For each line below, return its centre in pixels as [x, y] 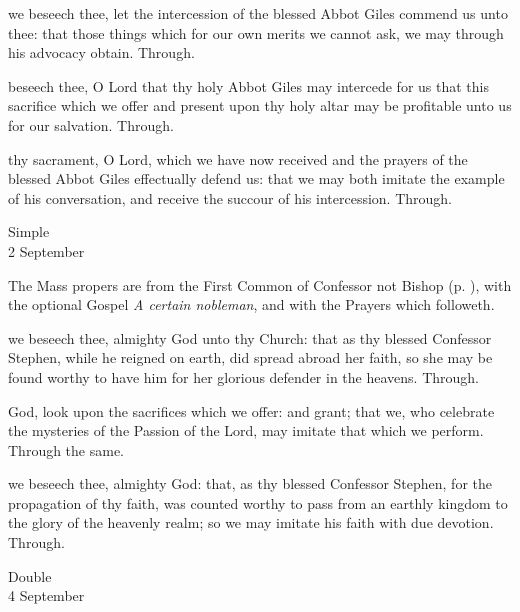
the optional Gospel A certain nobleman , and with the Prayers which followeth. [251, 304]
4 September [46, 595]
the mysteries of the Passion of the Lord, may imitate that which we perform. [246, 430]
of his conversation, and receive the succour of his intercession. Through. [230, 197]
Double [30, 575]
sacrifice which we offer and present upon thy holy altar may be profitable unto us [260, 105]
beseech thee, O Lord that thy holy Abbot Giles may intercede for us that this [248, 85]
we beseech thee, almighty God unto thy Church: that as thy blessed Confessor [250, 337]
